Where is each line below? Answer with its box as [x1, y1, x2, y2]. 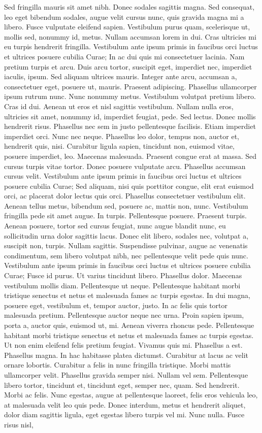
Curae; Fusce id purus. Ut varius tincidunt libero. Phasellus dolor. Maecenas [4, 270, 242, 281]
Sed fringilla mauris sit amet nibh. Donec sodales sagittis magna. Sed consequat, [4, 2, 255, 12]
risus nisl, [4, 419, 34, 429]
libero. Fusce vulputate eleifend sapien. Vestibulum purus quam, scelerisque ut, [4, 21, 250, 32]
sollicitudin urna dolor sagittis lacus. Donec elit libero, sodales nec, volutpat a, [4, 230, 249, 241]
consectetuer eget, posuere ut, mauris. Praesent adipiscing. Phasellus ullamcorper [4, 81, 257, 91]
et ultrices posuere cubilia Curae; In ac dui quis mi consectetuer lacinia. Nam [4, 51, 245, 61]
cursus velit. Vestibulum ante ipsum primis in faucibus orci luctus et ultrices [4, 171, 242, 181]
